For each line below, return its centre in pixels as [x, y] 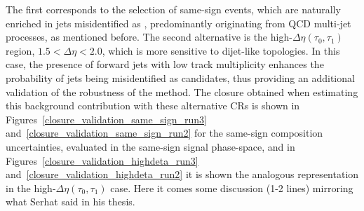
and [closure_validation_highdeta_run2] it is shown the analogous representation [182, 174]
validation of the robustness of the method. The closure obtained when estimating [182, 91]
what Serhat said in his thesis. [70, 202]
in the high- [31, 188]
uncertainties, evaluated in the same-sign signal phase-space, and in [150, 146]
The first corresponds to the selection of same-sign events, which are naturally [173, 9]
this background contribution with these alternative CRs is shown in [153, 105]
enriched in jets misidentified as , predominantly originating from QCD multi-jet [178, 23]
